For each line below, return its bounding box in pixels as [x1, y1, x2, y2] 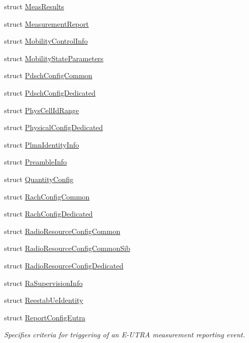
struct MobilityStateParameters [4, 52, 104, 63]
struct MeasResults [4, 1, 64, 11]
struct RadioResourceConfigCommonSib [4, 243, 130, 254]
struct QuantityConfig [4, 173, 74, 184]
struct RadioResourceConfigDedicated [4, 260, 124, 270]
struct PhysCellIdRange [4, 104, 79, 115]
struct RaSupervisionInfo [4, 277, 83, 288]
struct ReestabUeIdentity [4, 295, 83, 305]
